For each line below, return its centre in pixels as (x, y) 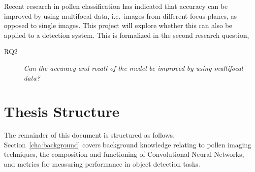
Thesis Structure (62, 111)
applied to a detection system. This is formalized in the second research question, (127, 35)
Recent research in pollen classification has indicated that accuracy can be (116, 6)
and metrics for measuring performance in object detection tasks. (102, 164)
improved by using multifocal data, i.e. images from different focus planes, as (121, 15)
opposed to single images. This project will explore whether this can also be (118, 25)
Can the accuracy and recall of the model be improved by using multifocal (133, 68)
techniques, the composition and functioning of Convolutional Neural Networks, (124, 154)
